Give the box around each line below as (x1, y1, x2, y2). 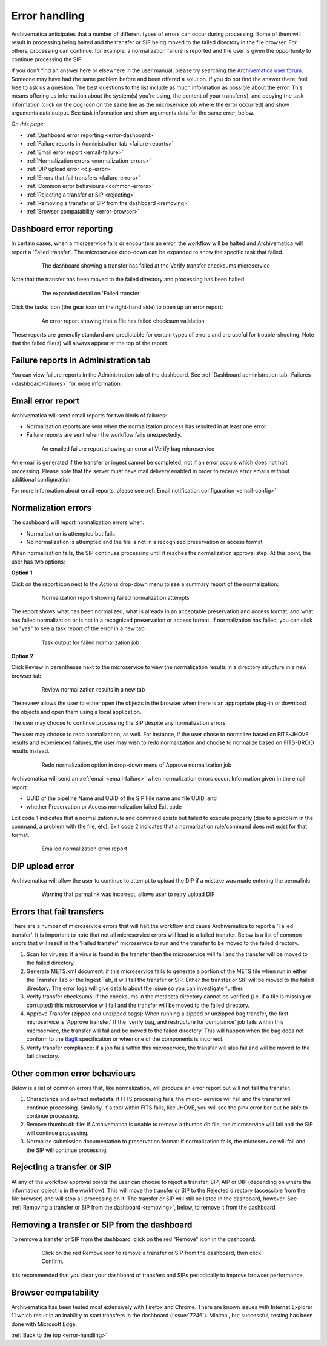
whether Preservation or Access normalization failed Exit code (26, 803, 182, 810)
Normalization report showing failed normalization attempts (41, 594, 190, 601)
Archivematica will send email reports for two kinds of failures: (11, 411, 167, 419)
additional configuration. (11, 476, 73, 483)
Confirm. (41, 1257, 64, 1265)
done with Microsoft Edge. (11, 1320, 78, 1328)
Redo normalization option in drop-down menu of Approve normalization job (41, 761, 232, 769)
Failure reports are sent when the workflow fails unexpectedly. (26, 431, 182, 439)
